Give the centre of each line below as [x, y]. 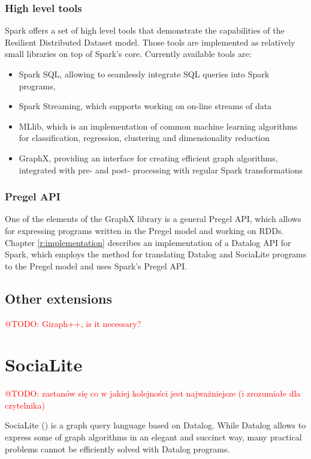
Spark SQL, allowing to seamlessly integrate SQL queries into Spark [144, 74]
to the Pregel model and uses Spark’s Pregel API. [96, 265]
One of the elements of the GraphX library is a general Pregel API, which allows [153, 219]
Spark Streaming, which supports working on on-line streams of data [145, 106]
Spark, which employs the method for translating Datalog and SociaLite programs [156, 254]
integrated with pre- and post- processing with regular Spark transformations [161, 169]
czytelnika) [25, 405]
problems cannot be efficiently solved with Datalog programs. [117, 448]
